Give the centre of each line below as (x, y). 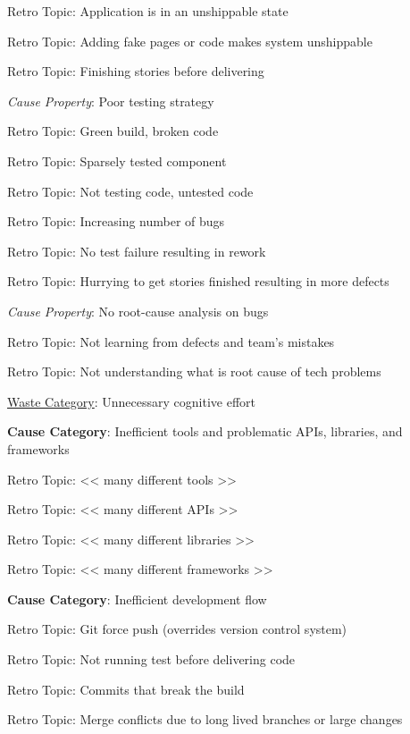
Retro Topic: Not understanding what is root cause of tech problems (194, 371)
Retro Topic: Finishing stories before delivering (136, 71)
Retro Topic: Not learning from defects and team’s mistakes (171, 341)
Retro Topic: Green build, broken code (113, 131)
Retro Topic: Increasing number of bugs (116, 221)
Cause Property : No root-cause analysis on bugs (138, 311)
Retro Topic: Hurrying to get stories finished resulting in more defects (198, 281)
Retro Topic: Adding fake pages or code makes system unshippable (190, 41)
